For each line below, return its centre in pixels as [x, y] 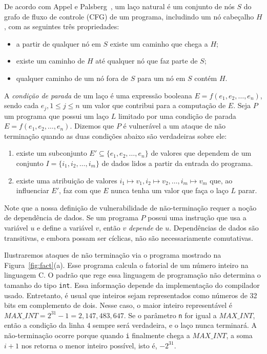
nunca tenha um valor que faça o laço [170, 190]
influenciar [33, 190]
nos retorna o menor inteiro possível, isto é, [89, 345]
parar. [248, 190]
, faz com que [80, 190]
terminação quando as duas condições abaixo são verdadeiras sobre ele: [116, 136]
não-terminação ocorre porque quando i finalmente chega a [97, 335]
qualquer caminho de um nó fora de [72, 78]
